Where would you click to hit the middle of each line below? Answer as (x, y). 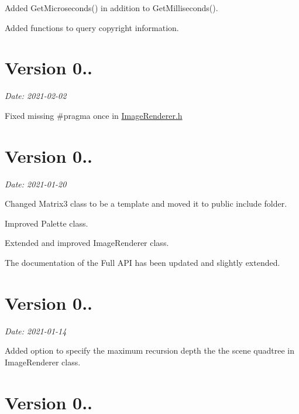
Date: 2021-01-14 (36, 331)
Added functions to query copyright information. (92, 27)
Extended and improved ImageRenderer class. (87, 243)
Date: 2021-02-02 (36, 96)
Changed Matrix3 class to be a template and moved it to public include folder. (146, 203)
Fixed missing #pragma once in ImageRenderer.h (94, 115)
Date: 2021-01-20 (36, 184)
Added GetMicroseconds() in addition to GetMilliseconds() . (111, 8)
